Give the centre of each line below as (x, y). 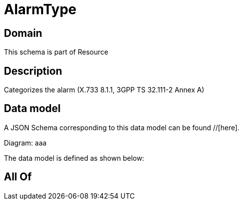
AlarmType (40, 9)
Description (33, 71)
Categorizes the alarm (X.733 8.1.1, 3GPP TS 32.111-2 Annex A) (104, 90)
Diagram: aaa (25, 143)
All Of (18, 177)
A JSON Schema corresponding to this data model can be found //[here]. (122, 127)
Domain (23, 33)
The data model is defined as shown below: (74, 158)
